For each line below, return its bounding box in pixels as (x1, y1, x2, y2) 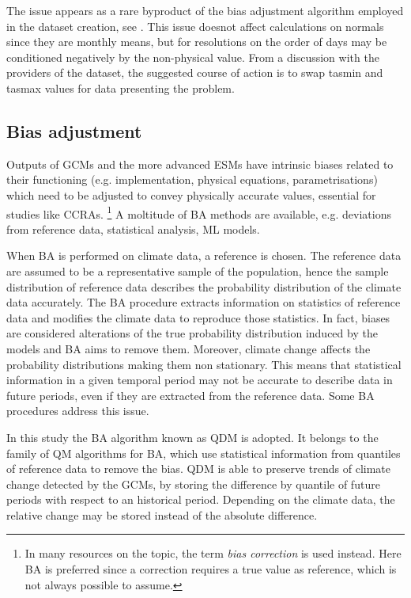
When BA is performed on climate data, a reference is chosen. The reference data (6, 247, 402, 264)
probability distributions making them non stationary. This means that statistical (6, 356, 402, 372)
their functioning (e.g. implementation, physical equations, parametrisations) (6, 171, 378, 188)
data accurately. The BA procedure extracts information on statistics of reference (6, 294, 401, 310)
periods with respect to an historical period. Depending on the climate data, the (6, 491, 395, 508)
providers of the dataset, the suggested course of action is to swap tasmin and (6, 64, 383, 81)
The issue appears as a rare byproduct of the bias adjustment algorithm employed (6, 2, 404, 18)
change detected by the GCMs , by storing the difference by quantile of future (6, 475, 380, 492)
